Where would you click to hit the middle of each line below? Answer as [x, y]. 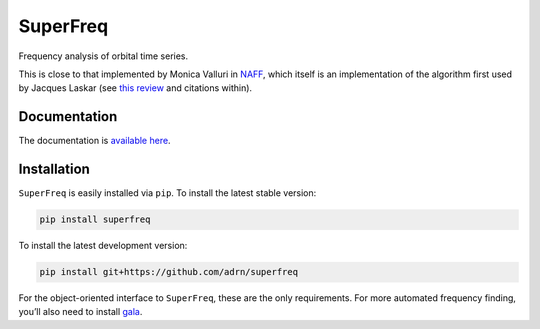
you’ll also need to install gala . [80, 312]
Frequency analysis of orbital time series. [103, 56]
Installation [54, 169]
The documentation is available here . [94, 141]
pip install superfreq [95, 219]
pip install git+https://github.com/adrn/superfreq [169, 272]
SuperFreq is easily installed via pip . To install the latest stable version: [167, 193]
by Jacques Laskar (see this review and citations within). [135, 88]
